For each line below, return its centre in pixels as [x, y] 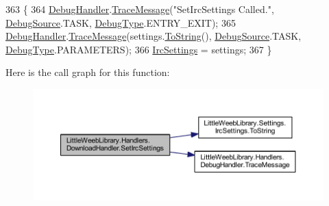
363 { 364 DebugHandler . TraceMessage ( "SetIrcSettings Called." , [140, 9]
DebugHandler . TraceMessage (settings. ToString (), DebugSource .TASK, [154, 36]
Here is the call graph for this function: [88, 72]
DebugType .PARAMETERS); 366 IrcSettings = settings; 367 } [139, 49]
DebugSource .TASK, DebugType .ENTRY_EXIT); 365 [121, 22]
